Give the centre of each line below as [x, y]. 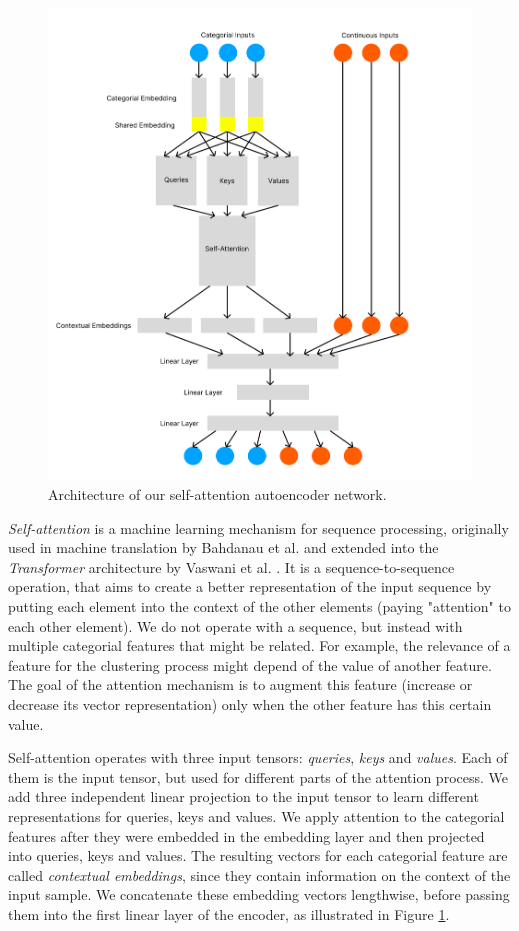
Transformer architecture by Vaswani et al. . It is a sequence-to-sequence [231, 566]
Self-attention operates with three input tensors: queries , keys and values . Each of [258, 757]
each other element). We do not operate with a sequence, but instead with [235, 625]
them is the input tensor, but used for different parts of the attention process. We [258, 776]
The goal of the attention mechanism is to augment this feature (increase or [240, 684]
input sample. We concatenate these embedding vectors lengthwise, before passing [259, 894]
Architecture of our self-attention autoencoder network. [217, 494]
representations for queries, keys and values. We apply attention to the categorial [256, 815]
